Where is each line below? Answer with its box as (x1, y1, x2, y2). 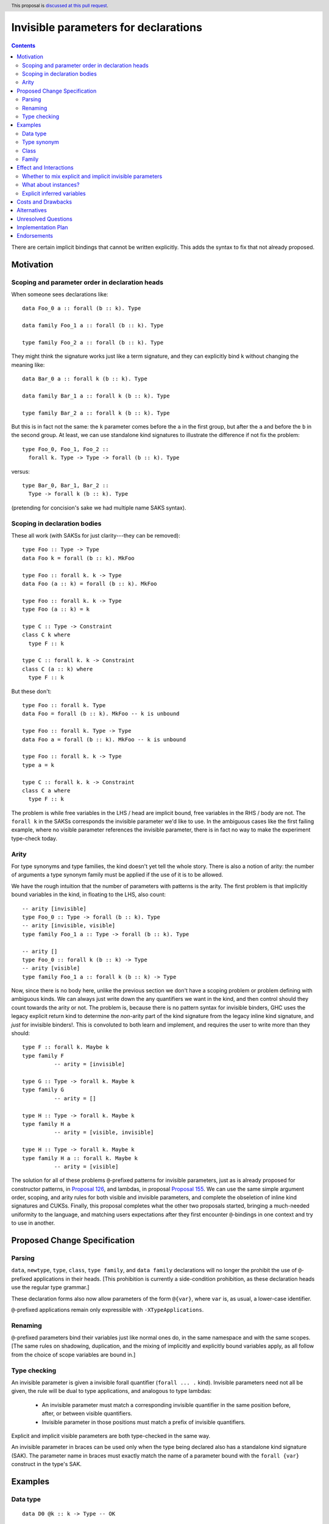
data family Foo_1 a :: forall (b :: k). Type (22, 322, 164, 329)
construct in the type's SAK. (11, 1461, 82, 1468)
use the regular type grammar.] (11, 1284, 90, 1291)
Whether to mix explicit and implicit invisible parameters (22, 173, 163, 180)
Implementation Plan (16, 224, 68, 231)
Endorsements (16, 232, 54, 240)
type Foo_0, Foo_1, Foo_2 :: (22, 446, 109, 452)
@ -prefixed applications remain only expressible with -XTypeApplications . (11, 1306, 204, 1313)
